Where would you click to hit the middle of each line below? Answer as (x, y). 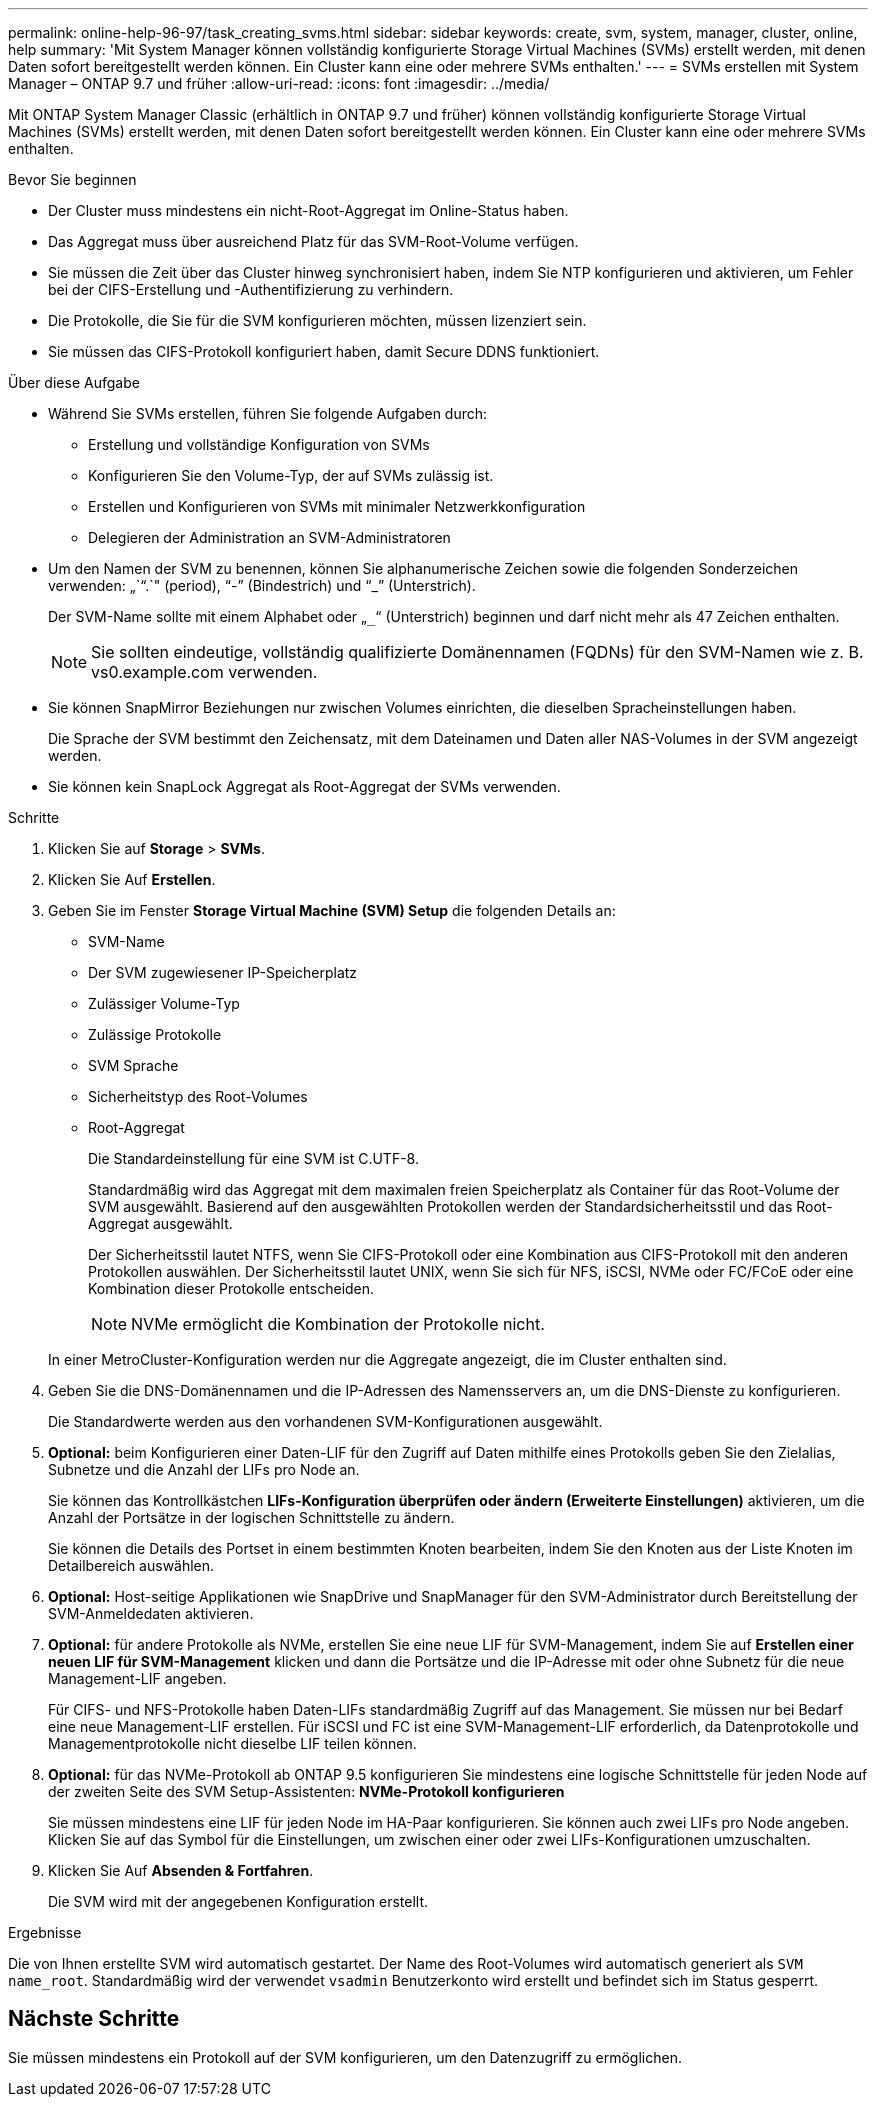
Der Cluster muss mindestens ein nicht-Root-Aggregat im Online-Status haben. (308, 210)
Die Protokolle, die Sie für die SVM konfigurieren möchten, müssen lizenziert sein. (317, 320)
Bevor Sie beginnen (72, 179)
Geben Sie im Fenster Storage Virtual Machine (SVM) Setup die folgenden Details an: (332, 910)
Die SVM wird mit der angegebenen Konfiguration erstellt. (238, 1901)
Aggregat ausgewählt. (160, 1223)
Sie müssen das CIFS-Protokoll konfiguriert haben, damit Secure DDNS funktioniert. (324, 351)
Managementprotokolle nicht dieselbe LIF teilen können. (232, 1743)
